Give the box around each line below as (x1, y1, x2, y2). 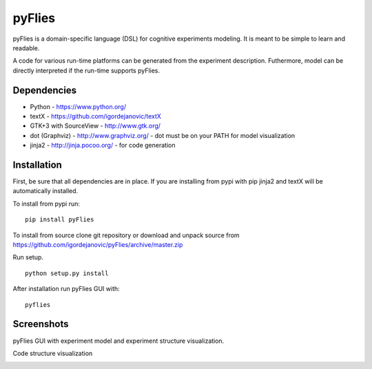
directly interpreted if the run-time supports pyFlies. (12, 66, 161, 74)
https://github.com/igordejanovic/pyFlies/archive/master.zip (12, 241, 183, 249)
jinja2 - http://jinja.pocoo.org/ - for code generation (30, 141, 176, 150)
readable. (12, 43, 40, 52)
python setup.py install (25, 269, 109, 277)
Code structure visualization (12, 349, 93, 357)
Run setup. (12, 253, 44, 261)
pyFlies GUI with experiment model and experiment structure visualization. (12, 337, 225, 345)
